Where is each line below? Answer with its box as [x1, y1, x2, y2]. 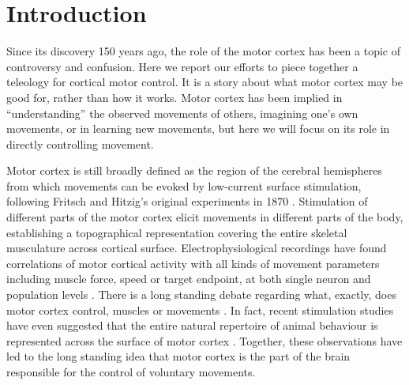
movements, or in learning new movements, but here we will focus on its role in [6, 120, 390, 137]
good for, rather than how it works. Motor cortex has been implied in [6, 89, 343, 105]
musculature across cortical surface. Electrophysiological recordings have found [6, 240, 387, 256]
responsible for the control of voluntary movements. [6, 364, 256, 379]
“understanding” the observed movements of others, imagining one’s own [6, 104, 358, 121]
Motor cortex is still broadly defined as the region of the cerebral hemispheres [6, 162, 382, 179]
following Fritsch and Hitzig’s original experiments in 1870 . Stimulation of [6, 193, 368, 209]
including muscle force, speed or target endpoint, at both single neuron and [6, 270, 371, 287]
